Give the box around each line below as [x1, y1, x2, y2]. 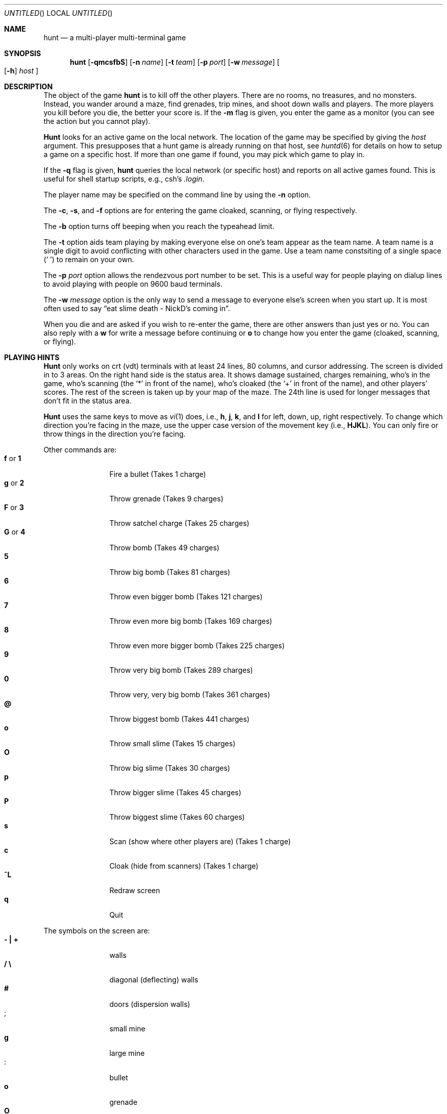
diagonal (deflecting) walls [109, 975, 198, 984]
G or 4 [4, 527, 26, 536]
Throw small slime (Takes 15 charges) [109, 739, 236, 748]
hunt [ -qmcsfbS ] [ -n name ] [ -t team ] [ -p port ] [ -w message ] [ [70, 58, 280, 66]
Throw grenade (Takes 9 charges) [109, 494, 224, 503]
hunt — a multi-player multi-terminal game [43, 33, 186, 42]
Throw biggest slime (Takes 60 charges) [109, 813, 245, 821]
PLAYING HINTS [4, 353, 60, 362]
